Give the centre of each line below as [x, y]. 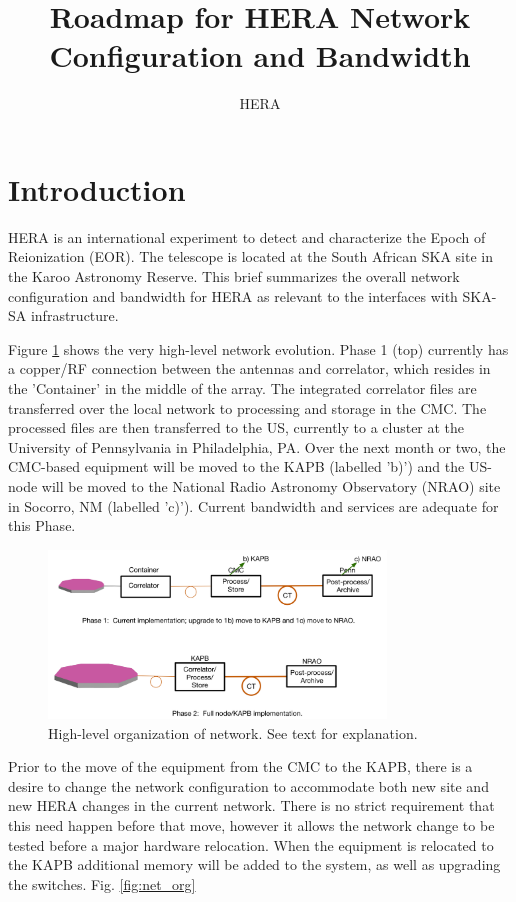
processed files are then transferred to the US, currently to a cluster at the [236, 427]
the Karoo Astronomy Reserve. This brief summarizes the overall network [234, 276]
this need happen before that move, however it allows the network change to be [251, 824]
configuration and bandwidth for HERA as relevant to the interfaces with [233, 295]
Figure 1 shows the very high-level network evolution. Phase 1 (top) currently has [258, 348]
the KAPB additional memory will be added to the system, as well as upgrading [254, 864]
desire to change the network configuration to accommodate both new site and [248, 785]
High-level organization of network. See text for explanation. [233, 732]
